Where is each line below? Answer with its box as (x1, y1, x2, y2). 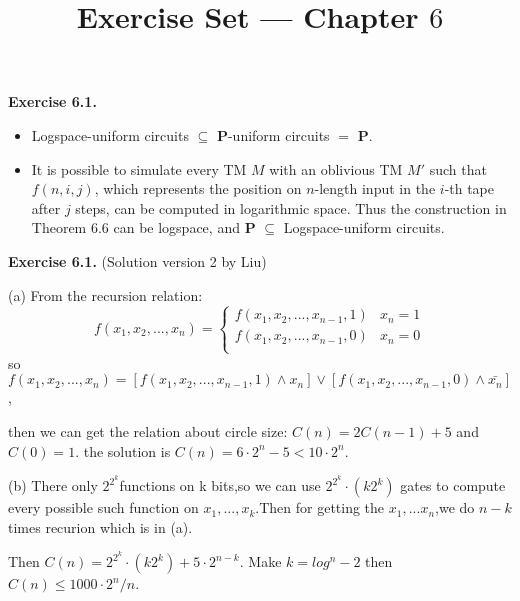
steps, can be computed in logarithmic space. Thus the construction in (75, 197, 507, 218)
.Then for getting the (255, 497, 385, 518)
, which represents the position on (94, 178, 302, 199)
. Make (239, 551, 282, 572)
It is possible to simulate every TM (31, 158, 247, 179)
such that (429, 158, 487, 179)
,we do (435, 497, 475, 518)
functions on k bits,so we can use (119, 475, 321, 496)
